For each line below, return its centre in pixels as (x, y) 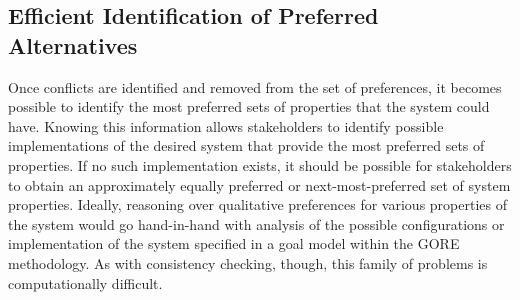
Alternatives (73, 44)
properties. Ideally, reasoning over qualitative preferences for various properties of (257, 204)
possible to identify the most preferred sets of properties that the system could (249, 106)
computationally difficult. (85, 282)
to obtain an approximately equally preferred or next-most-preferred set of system (259, 184)
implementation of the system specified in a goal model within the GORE (234, 243)
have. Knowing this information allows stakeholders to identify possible (226, 125)
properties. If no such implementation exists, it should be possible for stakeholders (260, 164)
